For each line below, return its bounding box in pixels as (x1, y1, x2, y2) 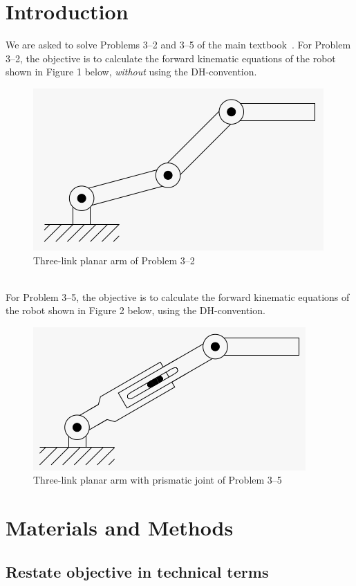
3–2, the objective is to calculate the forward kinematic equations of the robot (6, 51, 336, 65)
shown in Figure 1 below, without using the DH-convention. (6, 64, 257, 79)
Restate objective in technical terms (6, 560, 269, 582)
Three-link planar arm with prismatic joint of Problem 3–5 (33, 473, 282, 487)
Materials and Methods (6, 513, 234, 542)
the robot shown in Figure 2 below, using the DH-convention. (6, 303, 265, 318)
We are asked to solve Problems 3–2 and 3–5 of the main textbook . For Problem (6, 37, 351, 52)
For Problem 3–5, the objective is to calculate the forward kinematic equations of (6, 289, 350, 304)
